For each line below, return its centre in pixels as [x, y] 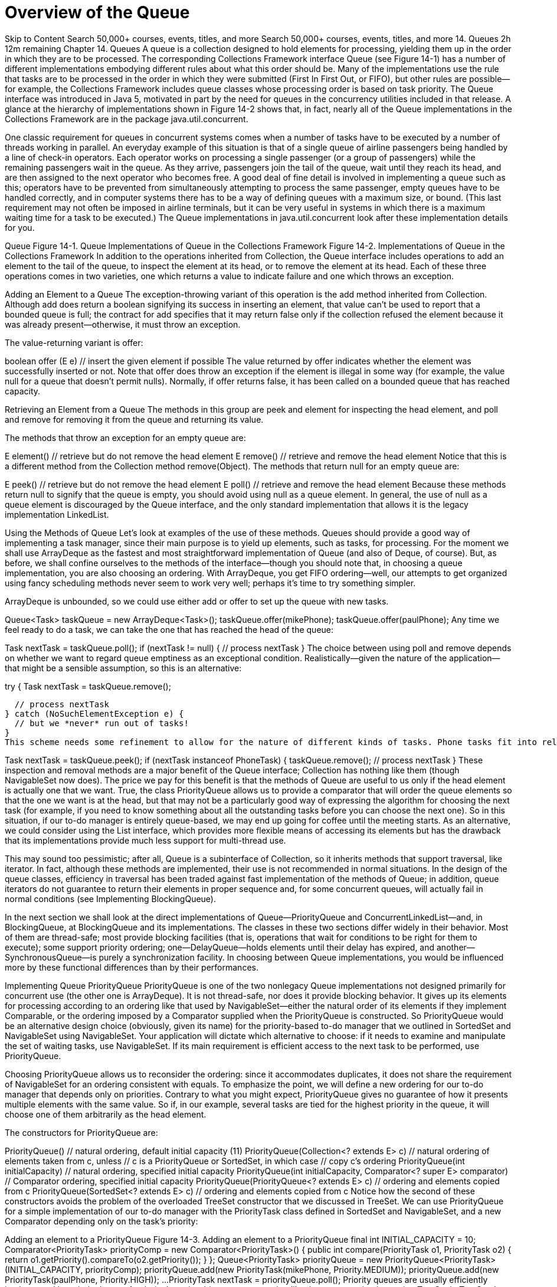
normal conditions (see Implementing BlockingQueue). [111, 899]
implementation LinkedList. [57, 514]
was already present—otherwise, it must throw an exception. [123, 324]
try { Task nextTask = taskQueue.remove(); [88, 686]
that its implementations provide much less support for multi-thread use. [145, 840]
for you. [20, 227]
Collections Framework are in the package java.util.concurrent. [127, 119]
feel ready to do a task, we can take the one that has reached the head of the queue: [169, 629]
